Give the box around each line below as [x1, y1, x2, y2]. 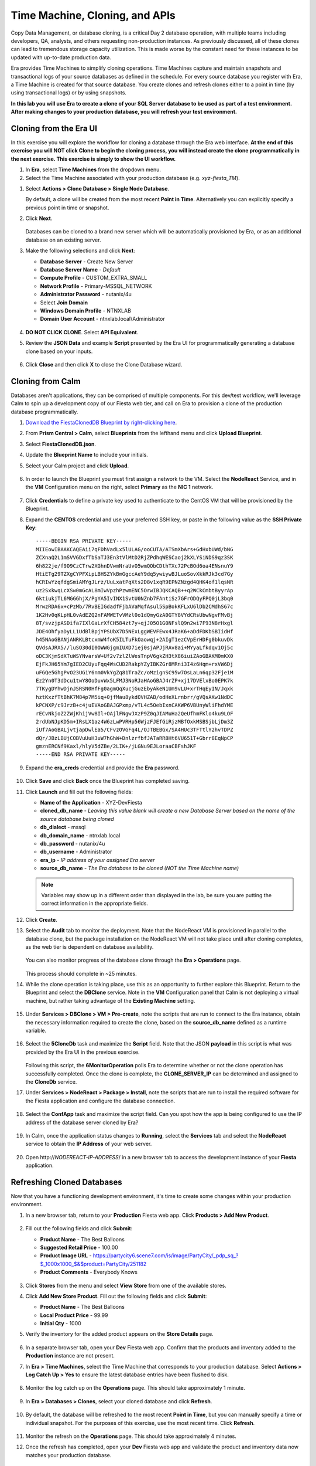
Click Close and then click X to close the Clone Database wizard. [25, 361, 183, 368]
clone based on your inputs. [25, 348, 93, 355]
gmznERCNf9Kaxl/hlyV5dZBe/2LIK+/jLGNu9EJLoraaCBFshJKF [36, 743, 197, 750]
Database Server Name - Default [40, 266, 121, 273]
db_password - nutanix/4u [40, 840, 105, 847]
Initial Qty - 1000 [40, 1320, 81, 1327]
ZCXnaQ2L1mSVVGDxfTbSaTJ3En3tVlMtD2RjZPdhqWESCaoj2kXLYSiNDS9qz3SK [36, 554, 233, 561]
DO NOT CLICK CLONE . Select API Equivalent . [25, 328, 139, 335]
